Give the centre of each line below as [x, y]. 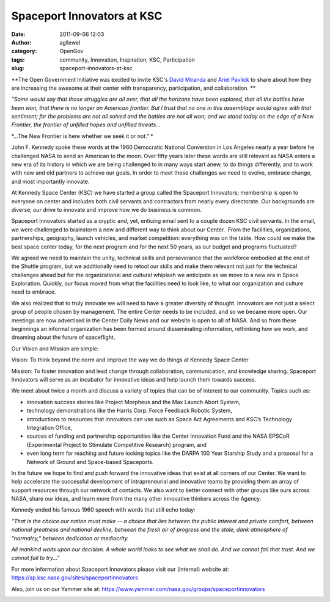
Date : [18, 34]
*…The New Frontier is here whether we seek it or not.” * [82, 136]
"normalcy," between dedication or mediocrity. [70, 538]
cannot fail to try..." [35, 558]
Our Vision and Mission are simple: [55, 349]
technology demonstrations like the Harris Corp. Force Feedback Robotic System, [129, 411]
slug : [18, 68]
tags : [18, 60]
